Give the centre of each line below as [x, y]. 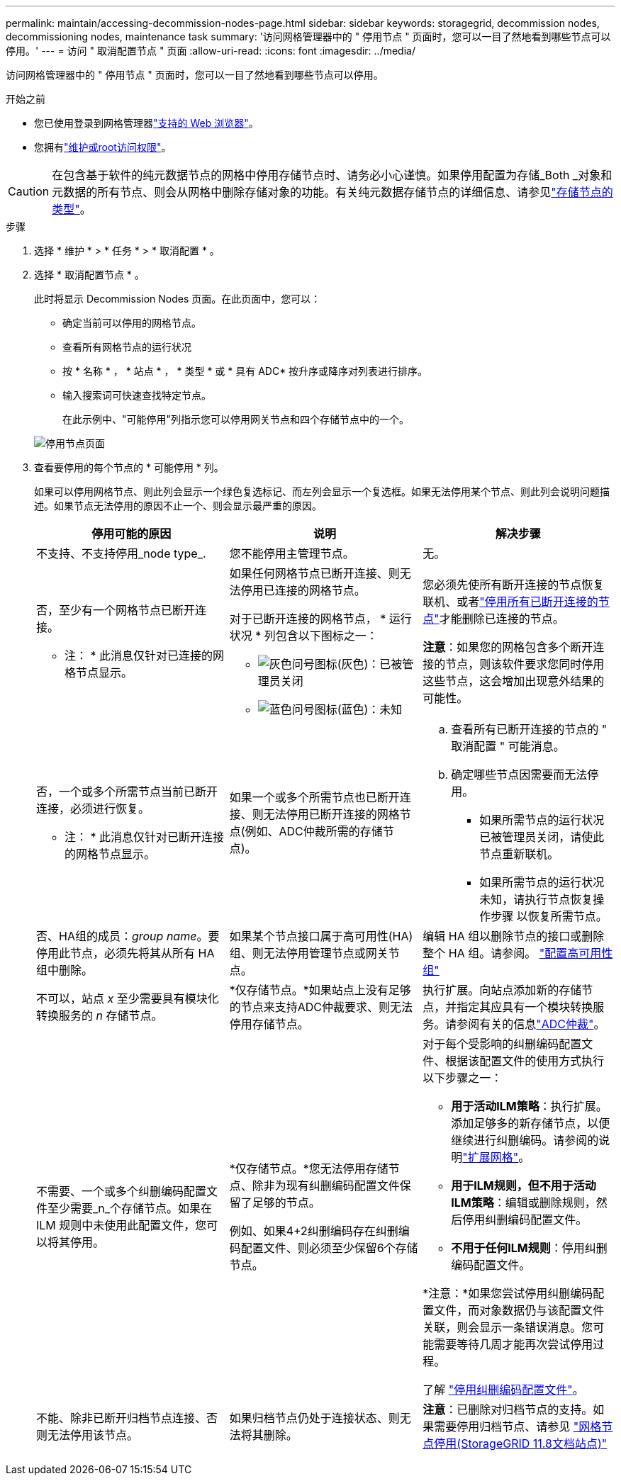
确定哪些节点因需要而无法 [519, 775]
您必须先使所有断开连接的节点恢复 [514, 585]
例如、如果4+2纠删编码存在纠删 [314, 1231]
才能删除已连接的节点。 [502, 619]
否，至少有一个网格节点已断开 [116, 610]
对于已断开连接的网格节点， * [308, 619]
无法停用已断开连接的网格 [331, 814]
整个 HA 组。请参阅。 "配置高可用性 [518, 953]
